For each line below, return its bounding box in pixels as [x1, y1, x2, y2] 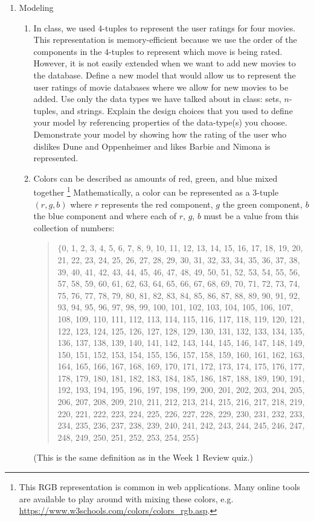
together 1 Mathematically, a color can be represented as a [33, 184, 250, 198]
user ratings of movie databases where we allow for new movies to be [33, 80, 289, 93]
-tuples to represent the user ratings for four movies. [102, 21, 296, 34]
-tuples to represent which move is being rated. [109, 45, 283, 57]
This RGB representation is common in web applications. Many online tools [19, 481, 301, 493]
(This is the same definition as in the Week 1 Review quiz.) [33, 451, 253, 464]
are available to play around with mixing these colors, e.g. [19, 492, 234, 505]
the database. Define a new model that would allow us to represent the [33, 68, 296, 81]
